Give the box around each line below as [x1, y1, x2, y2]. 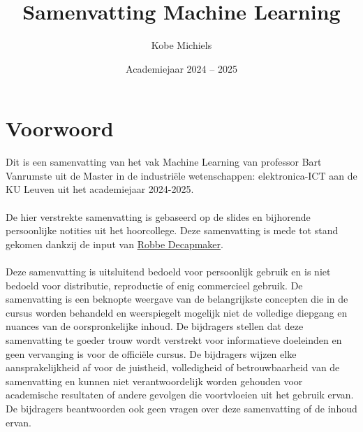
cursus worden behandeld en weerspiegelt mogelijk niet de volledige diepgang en [6, 305, 348, 319]
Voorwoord [6, 114, 114, 143]
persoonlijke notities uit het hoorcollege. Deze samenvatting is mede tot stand [6, 223, 339, 238]
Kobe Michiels [151, 38, 212, 52]
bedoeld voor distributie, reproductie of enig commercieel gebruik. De [6, 278, 303, 292]
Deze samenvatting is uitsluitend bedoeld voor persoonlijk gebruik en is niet [6, 264, 331, 278]
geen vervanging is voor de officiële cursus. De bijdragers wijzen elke [6, 346, 297, 361]
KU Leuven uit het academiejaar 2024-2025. [6, 182, 194, 196]
